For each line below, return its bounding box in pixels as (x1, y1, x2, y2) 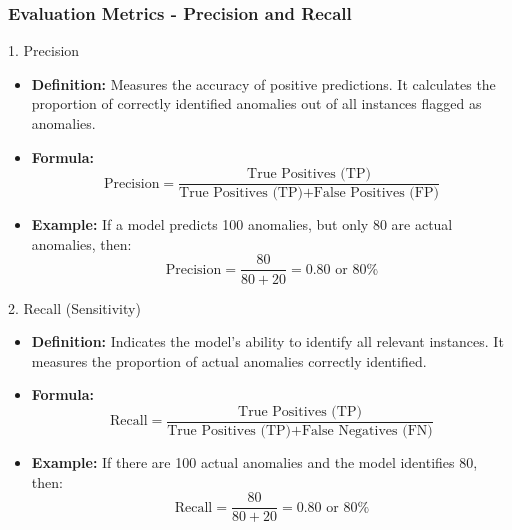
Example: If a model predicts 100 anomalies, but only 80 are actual (31, 214, 453, 235)
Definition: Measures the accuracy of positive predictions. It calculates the (31, 73, 496, 94)
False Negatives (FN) (301, 423, 433, 438)
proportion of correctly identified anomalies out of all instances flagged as (31, 93, 482, 114)
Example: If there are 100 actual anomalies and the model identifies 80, (31, 451, 478, 472)
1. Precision (8, 40, 80, 61)
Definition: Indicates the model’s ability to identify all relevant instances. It (31, 331, 504, 352)
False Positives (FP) (313, 186, 439, 201)
